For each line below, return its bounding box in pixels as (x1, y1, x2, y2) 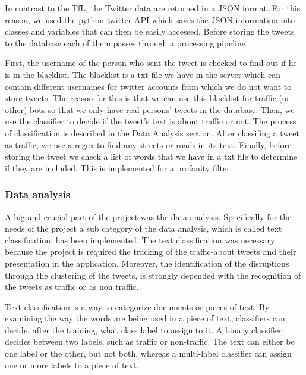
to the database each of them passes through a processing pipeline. (5, 36, 248, 49)
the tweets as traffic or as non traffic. (5, 280, 139, 293)
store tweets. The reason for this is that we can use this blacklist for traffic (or (5, 92, 290, 104)
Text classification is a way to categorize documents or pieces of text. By (5, 300, 270, 312)
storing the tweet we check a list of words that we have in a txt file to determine (5, 150, 298, 162)
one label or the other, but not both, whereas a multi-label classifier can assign (5, 347, 292, 360)
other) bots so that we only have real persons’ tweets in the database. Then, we (5, 103, 295, 115)
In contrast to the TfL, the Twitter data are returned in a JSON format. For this (5, 2, 301, 14)
